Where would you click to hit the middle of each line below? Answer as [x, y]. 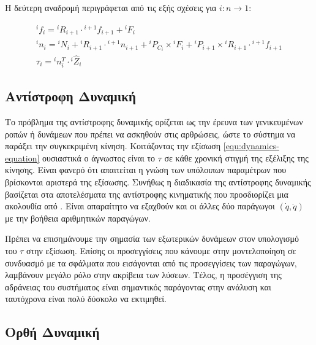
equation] [22, 157]
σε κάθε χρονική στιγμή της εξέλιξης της [236, 157]
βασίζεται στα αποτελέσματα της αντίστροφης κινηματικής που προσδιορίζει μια [147, 194]
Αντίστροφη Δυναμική [70, 96]
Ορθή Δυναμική [52, 332]
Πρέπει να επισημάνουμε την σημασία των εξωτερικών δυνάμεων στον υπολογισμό [152, 238]
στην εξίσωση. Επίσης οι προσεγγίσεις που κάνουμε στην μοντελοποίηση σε [161, 250]
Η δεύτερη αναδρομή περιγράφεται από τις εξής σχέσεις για [111, 7]
